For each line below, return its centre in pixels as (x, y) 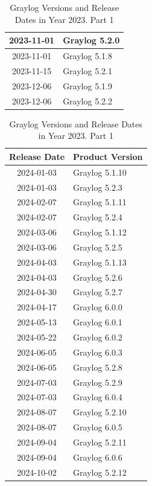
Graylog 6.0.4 (98, 397)
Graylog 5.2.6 (98, 277)
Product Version (108, 156)
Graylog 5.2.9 (98, 382)
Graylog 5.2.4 (98, 217)
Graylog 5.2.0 (91, 40)
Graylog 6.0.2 (98, 337)
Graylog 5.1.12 (100, 232)
